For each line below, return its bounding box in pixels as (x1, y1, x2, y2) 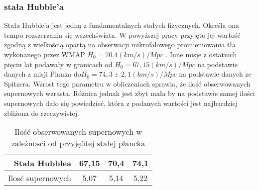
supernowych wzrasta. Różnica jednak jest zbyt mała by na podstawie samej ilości (4, 88, 255, 98)
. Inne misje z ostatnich (165, 49, 237, 59)
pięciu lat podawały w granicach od (4, 59, 113, 69)
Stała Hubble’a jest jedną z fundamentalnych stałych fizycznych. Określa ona (4, 20, 240, 30)
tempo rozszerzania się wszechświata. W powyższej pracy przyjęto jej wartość (4, 29, 241, 40)
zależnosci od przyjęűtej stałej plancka (11, 137, 145, 149)
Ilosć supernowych (8, 172, 71, 184)
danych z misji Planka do (4, 69, 81, 79)
